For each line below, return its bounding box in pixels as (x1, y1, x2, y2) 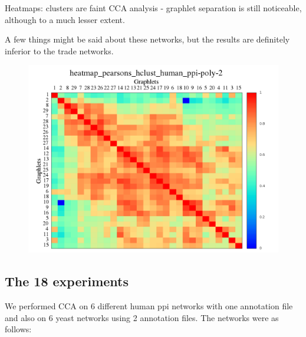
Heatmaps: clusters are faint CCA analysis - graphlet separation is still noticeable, (5, 2, 302, 14)
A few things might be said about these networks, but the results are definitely (5, 33, 290, 45)
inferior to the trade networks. (5, 44, 114, 57)
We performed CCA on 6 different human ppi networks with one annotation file (5, 300, 293, 312)
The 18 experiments (5, 272, 129, 290)
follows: (5, 323, 32, 335)
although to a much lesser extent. (5, 13, 125, 25)
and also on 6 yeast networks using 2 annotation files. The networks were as (5, 311, 279, 323)
